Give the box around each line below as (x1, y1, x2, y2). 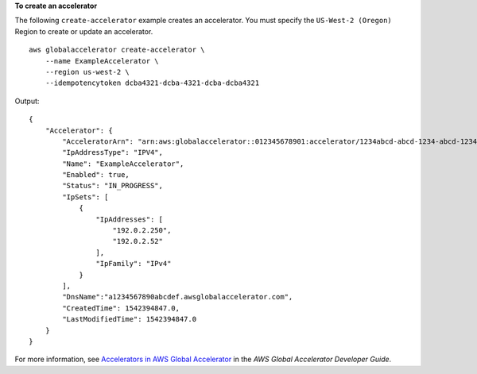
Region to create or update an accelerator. (14, 26, 153, 36)
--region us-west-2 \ (45, 67, 130, 76)
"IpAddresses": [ (95, 214, 163, 224)
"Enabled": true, (62, 171, 130, 179)
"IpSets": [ (62, 192, 109, 202)
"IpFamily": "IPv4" (95, 259, 172, 268)
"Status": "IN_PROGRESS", (62, 181, 163, 191)
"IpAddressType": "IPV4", (62, 148, 163, 157)
